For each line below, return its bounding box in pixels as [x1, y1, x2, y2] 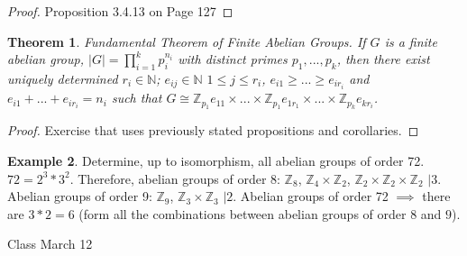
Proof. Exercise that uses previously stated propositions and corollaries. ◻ [7, 121, 419, 140]
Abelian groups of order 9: [7, 187, 152, 206]
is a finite [384, 32, 437, 50]
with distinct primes [178, 50, 288, 69]
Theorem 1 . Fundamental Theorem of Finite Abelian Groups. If [7, 32, 366, 50]
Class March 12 [7, 234, 93, 253]
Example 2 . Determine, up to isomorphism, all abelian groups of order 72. [7, 151, 425, 170]
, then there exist [336, 50, 430, 69]
